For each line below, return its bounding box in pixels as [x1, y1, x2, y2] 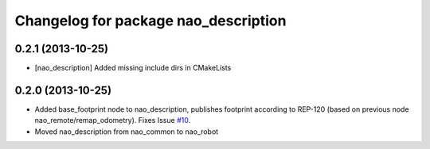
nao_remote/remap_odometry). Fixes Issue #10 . [34, 116, 191, 125]
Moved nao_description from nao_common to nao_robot [34, 127, 219, 136]
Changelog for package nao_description [14, 12, 287, 29]
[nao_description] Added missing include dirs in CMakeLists [34, 63, 232, 73]
